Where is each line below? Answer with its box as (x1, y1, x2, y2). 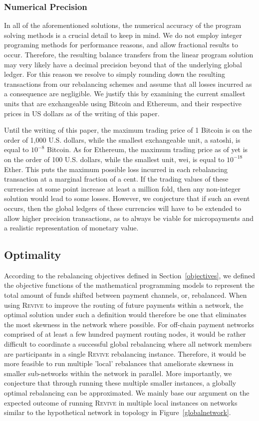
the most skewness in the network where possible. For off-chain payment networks (4, 319, 254, 329)
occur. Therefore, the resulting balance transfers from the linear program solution (4, 49, 254, 59)
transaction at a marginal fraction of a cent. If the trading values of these (4, 174, 229, 184)
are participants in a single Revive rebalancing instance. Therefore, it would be (4, 348, 246, 359)
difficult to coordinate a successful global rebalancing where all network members (4, 339, 252, 349)
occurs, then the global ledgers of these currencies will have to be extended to (4, 203, 242, 213)
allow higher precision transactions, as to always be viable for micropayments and (4, 212, 254, 223)
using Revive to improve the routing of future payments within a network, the (4, 299, 244, 310)
